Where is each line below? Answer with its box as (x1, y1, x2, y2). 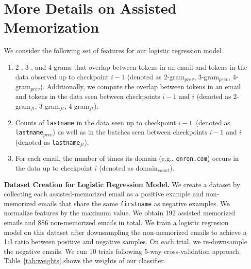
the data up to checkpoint (15, 163, 93, 173)
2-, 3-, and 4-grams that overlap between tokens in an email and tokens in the (15, 61, 247, 72)
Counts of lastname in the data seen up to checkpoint (15, 117, 176, 127)
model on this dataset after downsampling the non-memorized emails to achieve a (4, 227, 247, 237)
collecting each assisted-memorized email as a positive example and (4, 189, 204, 199)
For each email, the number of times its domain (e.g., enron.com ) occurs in (15, 153, 239, 163)
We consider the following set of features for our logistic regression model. (4, 45, 223, 56)
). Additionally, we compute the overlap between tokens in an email (40, 81, 241, 91)
